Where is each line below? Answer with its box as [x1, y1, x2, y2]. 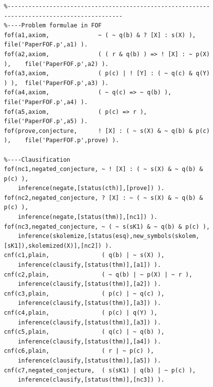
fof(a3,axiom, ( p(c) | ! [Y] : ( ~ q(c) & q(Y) [4, 70, 210, 77]
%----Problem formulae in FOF [4, 22, 102, 29]
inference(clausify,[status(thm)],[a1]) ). [18, 261, 161, 269]
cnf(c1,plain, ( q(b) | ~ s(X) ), [4, 252, 165, 259]
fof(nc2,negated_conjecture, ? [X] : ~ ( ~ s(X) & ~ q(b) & [4, 194, 203, 201]
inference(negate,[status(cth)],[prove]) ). [18, 185, 165, 192]
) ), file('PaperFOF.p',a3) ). [4, 79, 109, 86]
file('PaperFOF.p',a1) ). [4, 41, 88, 48]
